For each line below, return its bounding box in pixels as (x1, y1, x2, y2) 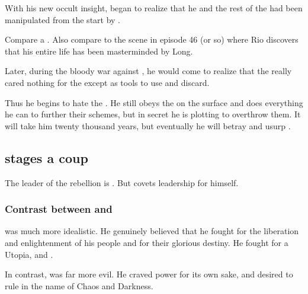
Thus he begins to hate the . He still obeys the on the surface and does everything (5, 96, 303, 108)
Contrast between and (5, 202, 113, 216)
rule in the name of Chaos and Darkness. (5, 279, 153, 292)
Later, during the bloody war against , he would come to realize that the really (5, 65, 292, 77)
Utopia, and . (5, 248, 53, 260)
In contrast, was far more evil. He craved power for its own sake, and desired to (5, 268, 293, 280)
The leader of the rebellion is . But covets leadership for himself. (5, 176, 239, 188)
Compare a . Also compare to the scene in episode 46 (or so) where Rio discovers (5, 33, 299, 46)
